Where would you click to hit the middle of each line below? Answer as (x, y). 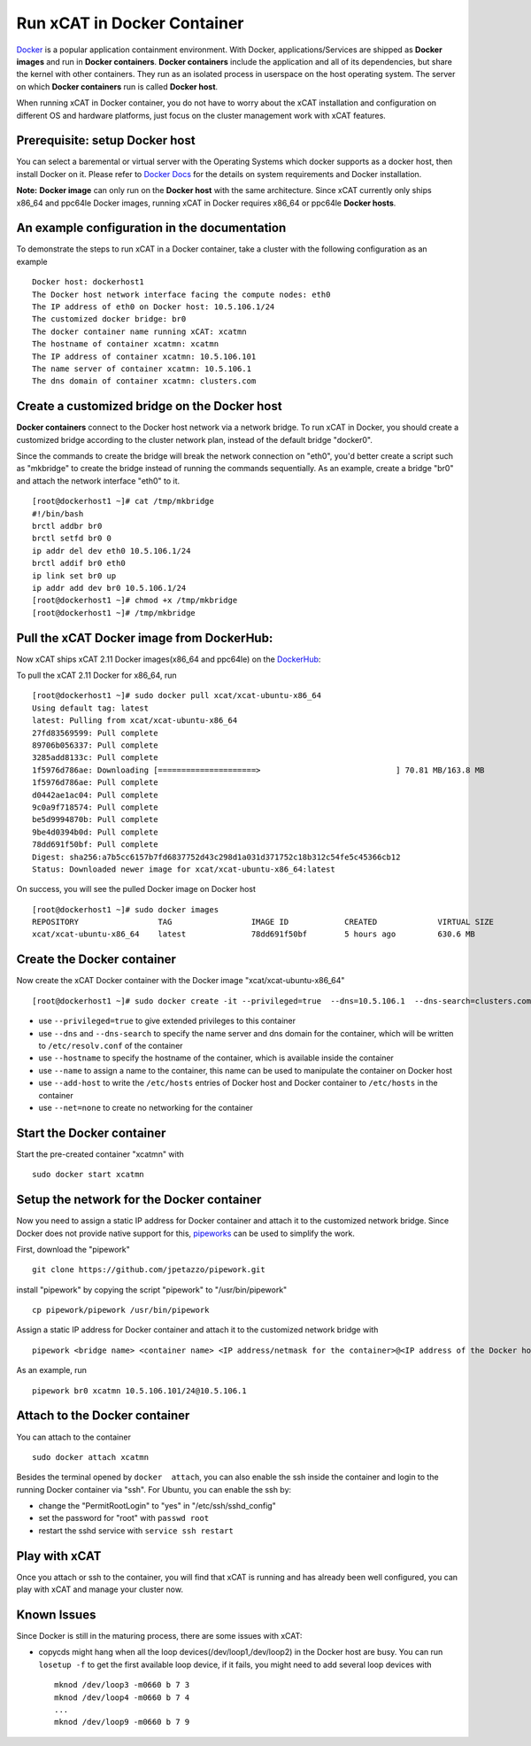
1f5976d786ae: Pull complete (95, 783)
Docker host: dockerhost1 (88, 282)
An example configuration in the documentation (151, 228)
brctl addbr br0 (67, 526)
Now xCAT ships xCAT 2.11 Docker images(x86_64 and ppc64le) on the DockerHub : (169, 659)
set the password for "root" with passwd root (124, 1518)
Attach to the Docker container (103, 1416)
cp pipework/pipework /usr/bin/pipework (121, 1310)
